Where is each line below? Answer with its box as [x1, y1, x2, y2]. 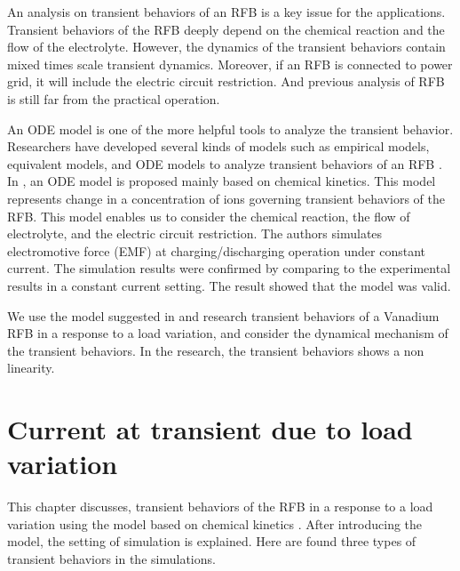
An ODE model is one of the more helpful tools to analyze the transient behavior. [7, 119, 454, 138]
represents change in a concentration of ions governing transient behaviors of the [7, 189, 445, 207]
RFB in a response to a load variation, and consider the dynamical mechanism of [7, 324, 448, 342]
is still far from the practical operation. [7, 89, 220, 108]
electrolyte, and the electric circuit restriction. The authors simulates [7, 224, 383, 243]
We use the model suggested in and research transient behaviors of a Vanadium [7, 306, 440, 325]
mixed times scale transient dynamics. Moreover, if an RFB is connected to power [7, 54, 453, 73]
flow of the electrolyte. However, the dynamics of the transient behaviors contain [7, 37, 446, 56]
